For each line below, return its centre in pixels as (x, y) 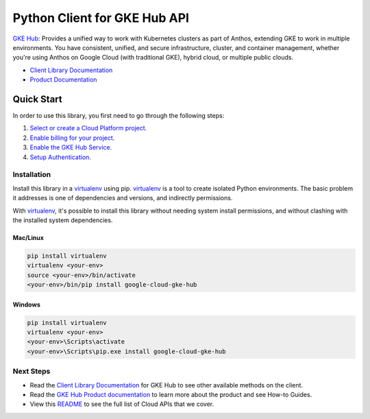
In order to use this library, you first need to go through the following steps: (119, 116)
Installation (32, 175)
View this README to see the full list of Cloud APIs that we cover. (122, 404)
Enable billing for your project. (72, 138)
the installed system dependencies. (63, 220)
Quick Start (37, 99)
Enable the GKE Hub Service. (71, 147)
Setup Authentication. (61, 157)
